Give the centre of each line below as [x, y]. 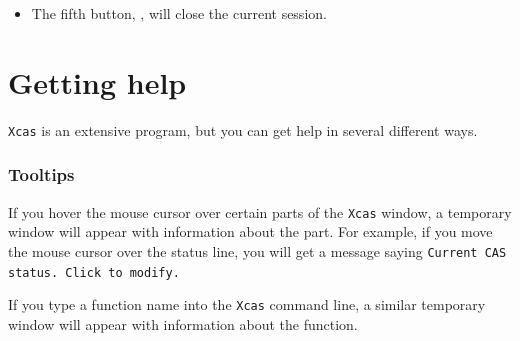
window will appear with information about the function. [183, 323]
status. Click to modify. [94, 272]
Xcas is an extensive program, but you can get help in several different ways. [243, 129]
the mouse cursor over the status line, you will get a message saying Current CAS [257, 250]
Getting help [97, 81]
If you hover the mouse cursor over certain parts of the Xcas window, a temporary [260, 211]
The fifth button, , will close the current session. [179, 13]
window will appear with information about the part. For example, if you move [250, 231]
